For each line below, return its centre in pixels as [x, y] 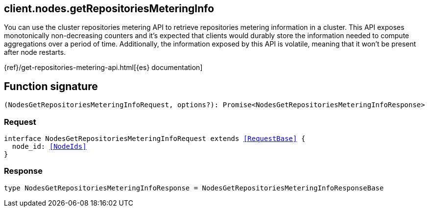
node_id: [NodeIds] [49, 147]
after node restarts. [35, 52]
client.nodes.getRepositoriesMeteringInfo [109, 9]
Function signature [51, 86]
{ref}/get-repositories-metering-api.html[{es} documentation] [103, 68]
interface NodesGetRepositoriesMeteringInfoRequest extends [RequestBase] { [155, 139]
